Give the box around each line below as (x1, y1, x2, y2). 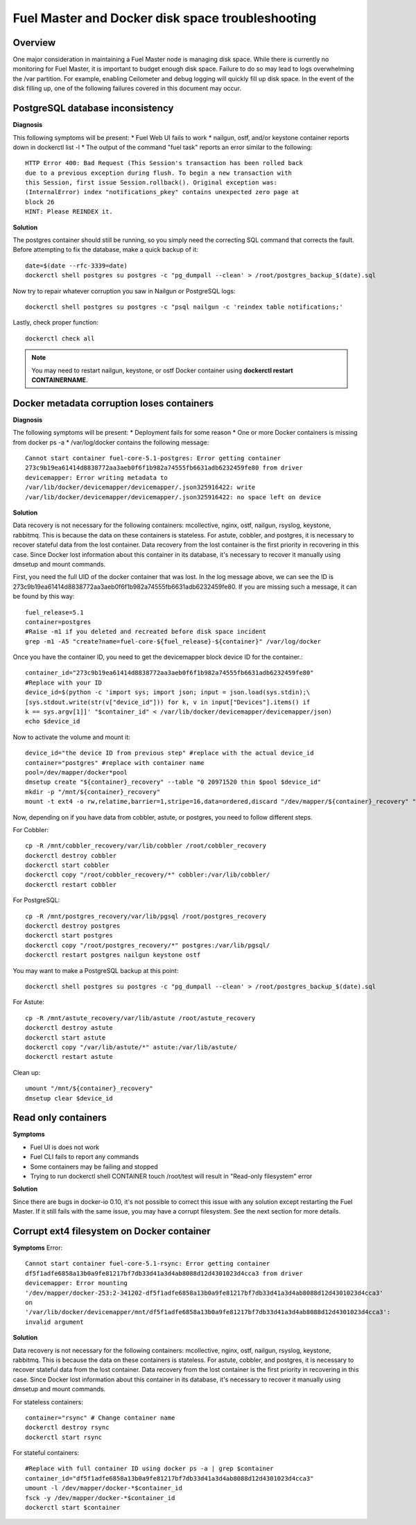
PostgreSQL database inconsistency (12, 103, 174, 114)
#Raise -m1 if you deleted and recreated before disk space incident (25, 628, 267, 636)
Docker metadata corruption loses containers (12, 397, 214, 409)
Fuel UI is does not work (30, 1143, 100, 1151)
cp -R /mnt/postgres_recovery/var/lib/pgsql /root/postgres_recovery (25, 912, 267, 920)
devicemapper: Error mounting (25, 1280, 128, 1287)
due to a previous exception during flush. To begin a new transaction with (25, 169, 293, 177)
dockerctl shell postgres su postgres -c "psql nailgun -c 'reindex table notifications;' (25, 303, 343, 311)
